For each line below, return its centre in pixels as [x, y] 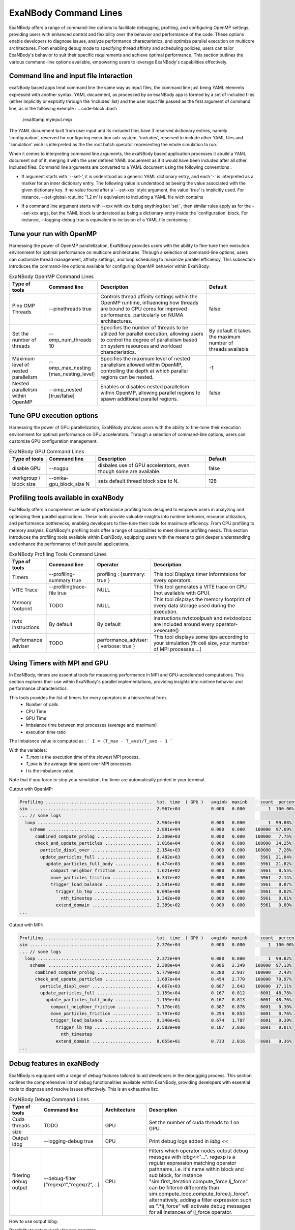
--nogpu [59, 468]
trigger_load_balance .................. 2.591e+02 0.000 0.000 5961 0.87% [171, 885]
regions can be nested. [127, 377]
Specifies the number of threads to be [144, 327]
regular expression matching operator [193, 1163]
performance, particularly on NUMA [142, 315]
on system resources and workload [141, 346]
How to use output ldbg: [34, 1221]
